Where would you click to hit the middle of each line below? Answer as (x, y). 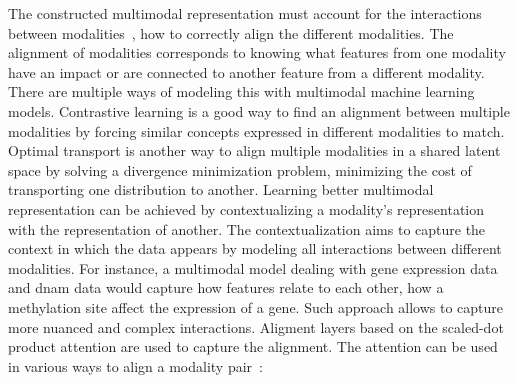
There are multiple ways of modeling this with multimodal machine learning (241, 91)
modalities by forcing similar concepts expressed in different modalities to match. (256, 130)
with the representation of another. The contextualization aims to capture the (247, 228)
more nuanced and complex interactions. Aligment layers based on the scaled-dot (256, 326)
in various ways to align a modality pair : (135, 365)
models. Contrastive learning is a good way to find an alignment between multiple (259, 110)
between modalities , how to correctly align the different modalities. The (231, 32)
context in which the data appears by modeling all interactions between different (255, 248)
